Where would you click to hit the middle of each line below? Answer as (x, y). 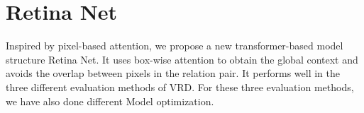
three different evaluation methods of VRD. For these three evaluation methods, (180, 87)
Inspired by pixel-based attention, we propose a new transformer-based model (175, 46)
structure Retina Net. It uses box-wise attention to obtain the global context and (182, 59)
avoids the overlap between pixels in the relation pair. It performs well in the (173, 73)
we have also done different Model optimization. (110, 101)
